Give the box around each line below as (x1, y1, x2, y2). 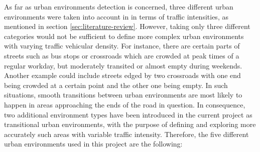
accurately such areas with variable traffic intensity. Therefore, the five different (4, 128, 249, 139)
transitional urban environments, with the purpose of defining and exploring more (4, 119, 256, 129)
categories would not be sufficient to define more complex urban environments (4, 30, 244, 41)
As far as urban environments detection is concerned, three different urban (4, 1, 233, 11)
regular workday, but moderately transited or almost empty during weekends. (4, 60, 242, 70)
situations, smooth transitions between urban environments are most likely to (4, 89, 242, 100)
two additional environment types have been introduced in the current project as (4, 109, 252, 119)
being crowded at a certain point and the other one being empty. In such (4, 79, 228, 90)
